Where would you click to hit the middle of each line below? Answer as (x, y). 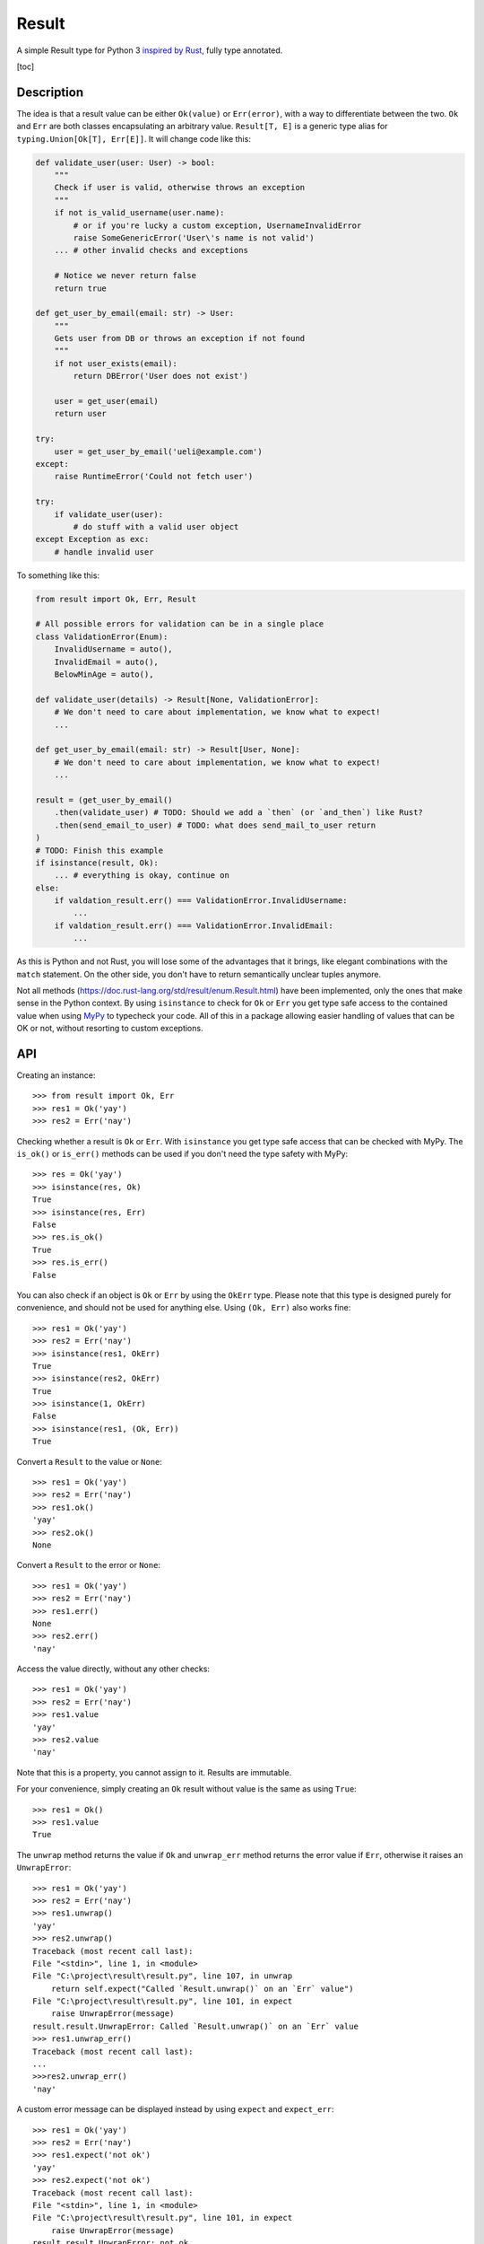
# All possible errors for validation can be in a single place (180, 624)
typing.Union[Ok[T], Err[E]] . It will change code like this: (134, 138)
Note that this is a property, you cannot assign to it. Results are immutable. (154, 1772)
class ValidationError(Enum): (102, 636)
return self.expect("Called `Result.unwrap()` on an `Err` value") (202, 1989)
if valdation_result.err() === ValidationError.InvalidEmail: (194, 925)
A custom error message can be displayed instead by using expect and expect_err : (176, 2109)
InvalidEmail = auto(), (106, 662)
